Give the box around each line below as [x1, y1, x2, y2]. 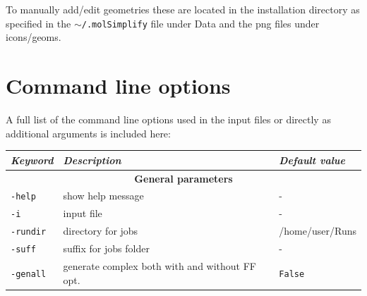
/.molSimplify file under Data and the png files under [81, 16, 320, 30]
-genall [11, 269, 47, 279]
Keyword [11, 152, 54, 167]
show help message [63, 188, 144, 203]
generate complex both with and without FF [63, 258, 256, 273]
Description [63, 152, 121, 167]
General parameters [134, 171, 233, 185]
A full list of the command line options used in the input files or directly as [6, 111, 331, 126]
